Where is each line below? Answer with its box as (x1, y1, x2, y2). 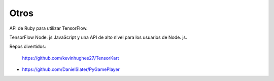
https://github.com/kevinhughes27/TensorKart (22, 55, 119, 61)
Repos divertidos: (9, 43, 46, 50)
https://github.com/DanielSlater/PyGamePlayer (22, 66, 120, 72)
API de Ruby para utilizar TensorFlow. (9, 25, 88, 31)
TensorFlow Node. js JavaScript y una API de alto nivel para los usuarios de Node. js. (9, 34, 187, 40)
